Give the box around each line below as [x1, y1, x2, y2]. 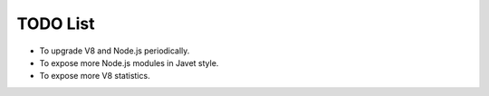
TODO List [16, 14, 95, 34]
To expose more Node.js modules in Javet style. [39, 57, 219, 68]
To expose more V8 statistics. [39, 71, 150, 82]
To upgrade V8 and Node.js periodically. [39, 45, 190, 56]
